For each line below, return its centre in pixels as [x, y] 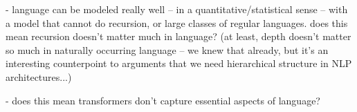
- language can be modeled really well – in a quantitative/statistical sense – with [177, 9]
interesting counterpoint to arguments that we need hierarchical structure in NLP [179, 63]
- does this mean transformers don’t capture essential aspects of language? [163, 100]
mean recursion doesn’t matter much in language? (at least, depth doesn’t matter [178, 36]
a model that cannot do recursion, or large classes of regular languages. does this [177, 22]
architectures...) [39, 76]
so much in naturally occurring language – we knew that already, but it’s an [167, 49]
